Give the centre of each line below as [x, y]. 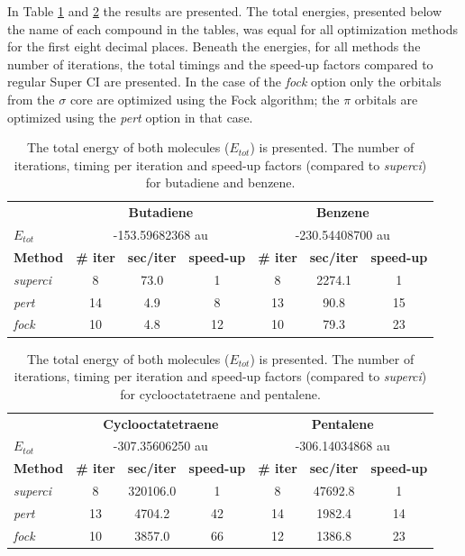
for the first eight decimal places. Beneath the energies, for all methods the [214, 46]
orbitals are [386, 99]
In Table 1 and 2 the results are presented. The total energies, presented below [224, 11]
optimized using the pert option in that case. [130, 117]
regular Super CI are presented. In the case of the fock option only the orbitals [224, 82]
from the [31, 99]
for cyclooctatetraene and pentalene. [220, 393]
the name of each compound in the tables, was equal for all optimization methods [232, 28]
